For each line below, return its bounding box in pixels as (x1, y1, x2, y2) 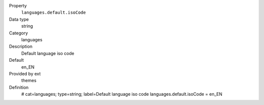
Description (9, 44, 33, 50)
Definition (9, 84, 29, 90)
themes (21, 78, 37, 84)
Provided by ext (9, 70, 41, 76)
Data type (9, 16, 29, 22)
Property (9, 3, 27, 8)
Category (9, 30, 28, 36)
